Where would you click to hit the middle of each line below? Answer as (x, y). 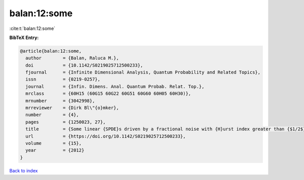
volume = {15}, (54, 143)
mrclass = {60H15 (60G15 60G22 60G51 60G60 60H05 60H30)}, (108, 94)
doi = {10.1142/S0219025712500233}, (84, 65)
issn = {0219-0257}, (63, 79)
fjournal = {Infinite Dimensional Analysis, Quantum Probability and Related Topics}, (143, 73)
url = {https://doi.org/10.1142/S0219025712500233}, (106, 136)
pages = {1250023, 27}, (66, 122)
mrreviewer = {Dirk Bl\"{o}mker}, (72, 108)
